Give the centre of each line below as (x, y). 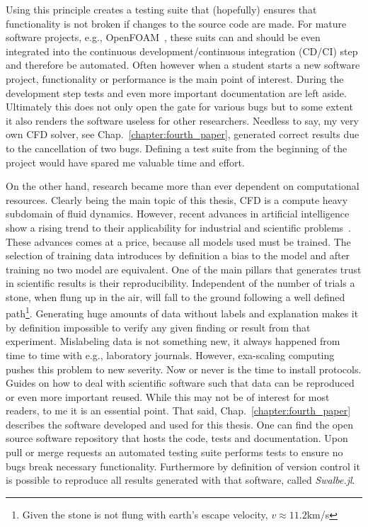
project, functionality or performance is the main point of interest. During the (175, 78)
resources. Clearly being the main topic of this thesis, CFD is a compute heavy (177, 199)
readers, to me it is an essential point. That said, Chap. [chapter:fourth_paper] (178, 410)
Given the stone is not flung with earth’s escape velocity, (145, 514)
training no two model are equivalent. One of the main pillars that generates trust (184, 269)
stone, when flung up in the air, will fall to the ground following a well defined (176, 296)
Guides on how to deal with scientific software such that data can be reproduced (180, 383)
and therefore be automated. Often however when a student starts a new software (183, 65)
